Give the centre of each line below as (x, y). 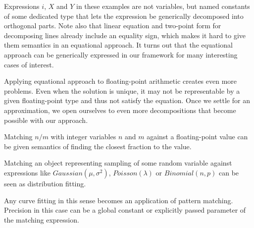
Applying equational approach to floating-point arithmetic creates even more (121, 81)
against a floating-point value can (197, 137)
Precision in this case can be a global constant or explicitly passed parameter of (125, 210)
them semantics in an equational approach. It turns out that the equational (118, 45)
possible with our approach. (46, 120)
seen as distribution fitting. (45, 183)
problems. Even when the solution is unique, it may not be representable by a (122, 90)
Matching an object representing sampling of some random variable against (118, 163)
